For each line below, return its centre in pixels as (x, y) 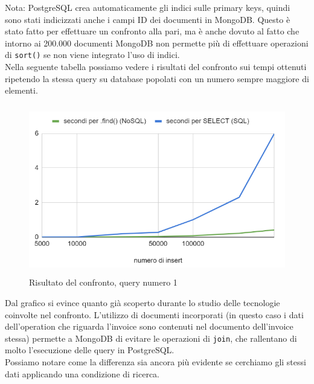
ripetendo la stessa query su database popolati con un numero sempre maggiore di (157, 78)
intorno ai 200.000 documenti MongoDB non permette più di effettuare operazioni (157, 43)
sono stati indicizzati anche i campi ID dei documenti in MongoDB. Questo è (148, 19)
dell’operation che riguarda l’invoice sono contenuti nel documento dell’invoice (149, 326)
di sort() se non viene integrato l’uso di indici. (92, 55)
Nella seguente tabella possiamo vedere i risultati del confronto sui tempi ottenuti (156, 67)
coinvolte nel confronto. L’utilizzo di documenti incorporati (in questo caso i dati (154, 314)
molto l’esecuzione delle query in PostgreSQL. (90, 350)
